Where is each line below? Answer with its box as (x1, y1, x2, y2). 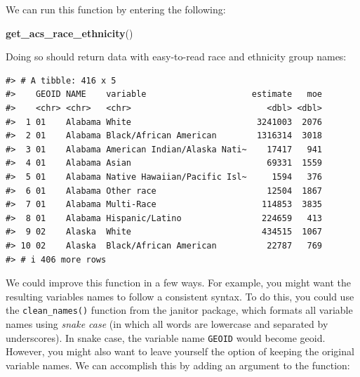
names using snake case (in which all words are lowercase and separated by (6, 316, 328, 331)
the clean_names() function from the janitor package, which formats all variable (6, 303, 353, 317)
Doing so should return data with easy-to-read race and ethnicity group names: (6, 49, 347, 64)
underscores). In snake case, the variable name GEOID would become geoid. (6, 330, 326, 345)
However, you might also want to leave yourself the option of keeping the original (6, 344, 354, 359)
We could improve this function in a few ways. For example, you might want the (6, 275, 351, 290)
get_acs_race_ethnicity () (6, 25, 133, 40)
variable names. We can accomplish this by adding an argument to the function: (6, 357, 350, 372)
